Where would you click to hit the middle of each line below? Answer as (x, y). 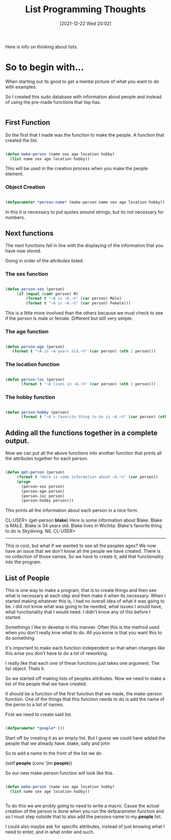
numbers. (15, 217)
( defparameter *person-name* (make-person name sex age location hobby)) (85, 202)
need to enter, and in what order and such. (50, 832)
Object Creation (25, 187)
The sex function (27, 274)
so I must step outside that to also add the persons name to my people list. (83, 817)
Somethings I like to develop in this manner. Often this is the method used (82, 627)
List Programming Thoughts (85, 9)
